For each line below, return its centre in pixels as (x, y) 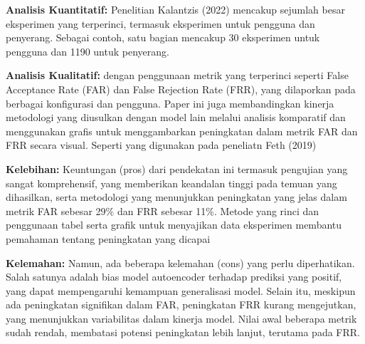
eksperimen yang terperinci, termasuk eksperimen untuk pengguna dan (160, 23)
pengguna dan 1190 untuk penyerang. (88, 51)
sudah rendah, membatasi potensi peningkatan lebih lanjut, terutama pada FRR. (183, 332)
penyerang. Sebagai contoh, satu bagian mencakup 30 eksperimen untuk (163, 37)
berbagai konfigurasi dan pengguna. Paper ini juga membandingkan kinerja (170, 103)
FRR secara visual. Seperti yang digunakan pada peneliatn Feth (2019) (161, 145)
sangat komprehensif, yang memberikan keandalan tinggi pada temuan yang (171, 183)
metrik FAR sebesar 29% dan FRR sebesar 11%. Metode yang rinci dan (163, 210)
